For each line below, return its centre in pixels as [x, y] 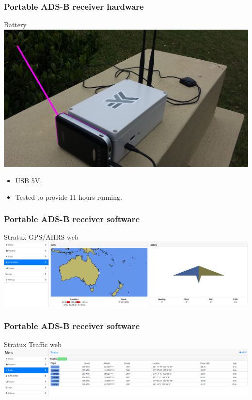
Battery [15, 25]
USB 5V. [29, 181]
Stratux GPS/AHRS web [41, 236]
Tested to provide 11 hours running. [69, 197]
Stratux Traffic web [33, 344]
